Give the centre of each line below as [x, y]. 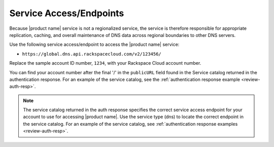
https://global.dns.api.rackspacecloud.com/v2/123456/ [92, 54]
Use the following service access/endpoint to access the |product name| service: [94, 44]
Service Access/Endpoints [67, 13]
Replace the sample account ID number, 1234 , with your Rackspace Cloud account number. [105, 63]
